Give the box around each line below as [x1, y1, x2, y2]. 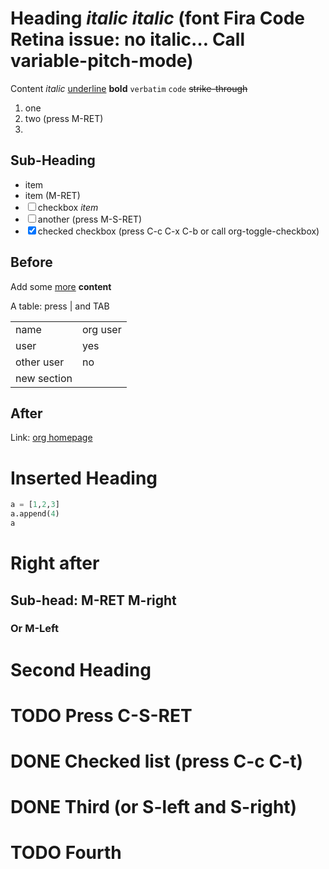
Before [10, 254, 53, 271]
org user [81, 322, 122, 336]
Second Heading [10, 658, 152, 681]
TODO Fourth [10, 842, 122, 864]
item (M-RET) [24, 189, 81, 201]
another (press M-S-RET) [37, 213, 143, 225]
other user [15, 355, 65, 369]
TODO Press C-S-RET [10, 704, 193, 727]
